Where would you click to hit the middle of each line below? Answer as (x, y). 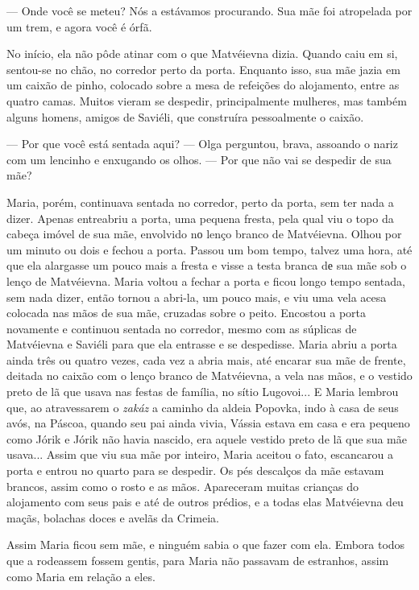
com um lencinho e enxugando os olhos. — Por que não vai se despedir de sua (199, 159)
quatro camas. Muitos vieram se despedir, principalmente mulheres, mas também (207, 100)
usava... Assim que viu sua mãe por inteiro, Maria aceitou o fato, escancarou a (200, 454)
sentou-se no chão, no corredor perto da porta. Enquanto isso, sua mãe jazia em (203, 69)
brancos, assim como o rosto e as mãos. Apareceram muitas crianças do (183, 486)
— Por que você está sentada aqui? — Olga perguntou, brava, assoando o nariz (202, 144)
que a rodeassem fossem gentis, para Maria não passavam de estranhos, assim (198, 560)
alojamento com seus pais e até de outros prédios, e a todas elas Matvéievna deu (205, 502)
